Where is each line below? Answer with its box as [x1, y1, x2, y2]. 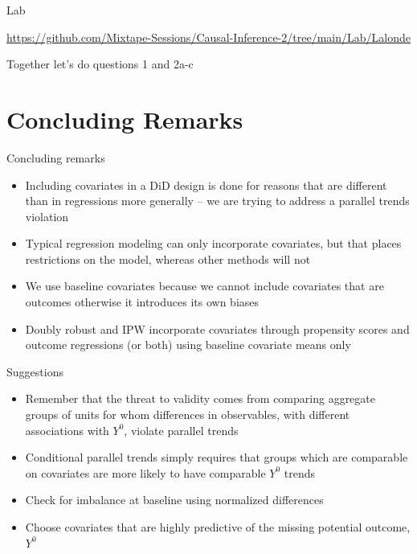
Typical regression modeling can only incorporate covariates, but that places [25, 235, 402, 252]
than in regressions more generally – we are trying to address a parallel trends [25, 192, 410, 209]
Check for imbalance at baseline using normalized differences [25, 491, 324, 508]
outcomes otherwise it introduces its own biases [25, 293, 260, 310]
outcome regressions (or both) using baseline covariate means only [25, 336, 351, 353]
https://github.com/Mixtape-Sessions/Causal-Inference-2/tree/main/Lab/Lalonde [6, 28, 411, 45]
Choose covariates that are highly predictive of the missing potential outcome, [25, 519, 411, 535]
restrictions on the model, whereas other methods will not [25, 250, 311, 267]
